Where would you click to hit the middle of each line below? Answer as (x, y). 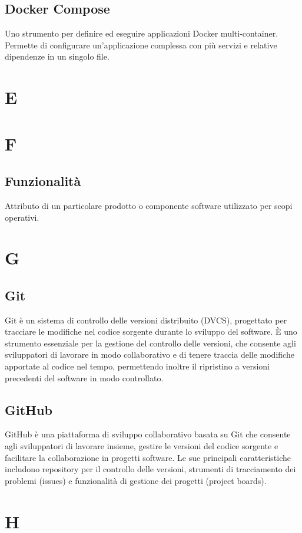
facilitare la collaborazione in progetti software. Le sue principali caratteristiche (148, 457)
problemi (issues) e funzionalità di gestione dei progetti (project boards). (136, 480)
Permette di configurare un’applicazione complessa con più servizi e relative (141, 45)
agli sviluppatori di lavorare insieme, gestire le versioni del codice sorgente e (142, 446)
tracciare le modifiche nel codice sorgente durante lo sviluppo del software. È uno (151, 331)
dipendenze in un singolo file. (57, 56)
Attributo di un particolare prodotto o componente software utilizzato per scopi (149, 205)
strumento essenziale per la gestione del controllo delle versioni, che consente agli (150, 343)
